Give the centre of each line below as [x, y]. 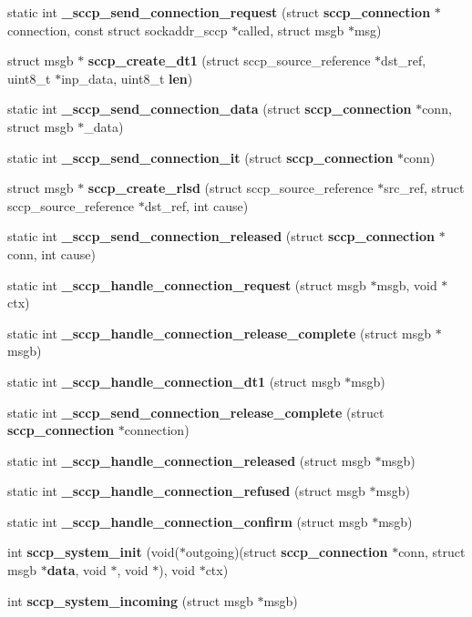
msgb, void [407, 284]
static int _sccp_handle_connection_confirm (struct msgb [188, 521]
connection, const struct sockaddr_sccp [118, 30]
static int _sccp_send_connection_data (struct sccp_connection [210, 109]
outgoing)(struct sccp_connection [287, 552]
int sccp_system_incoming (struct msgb [130, 600]
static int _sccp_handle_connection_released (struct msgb [189, 460]
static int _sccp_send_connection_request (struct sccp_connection [219, 12]
